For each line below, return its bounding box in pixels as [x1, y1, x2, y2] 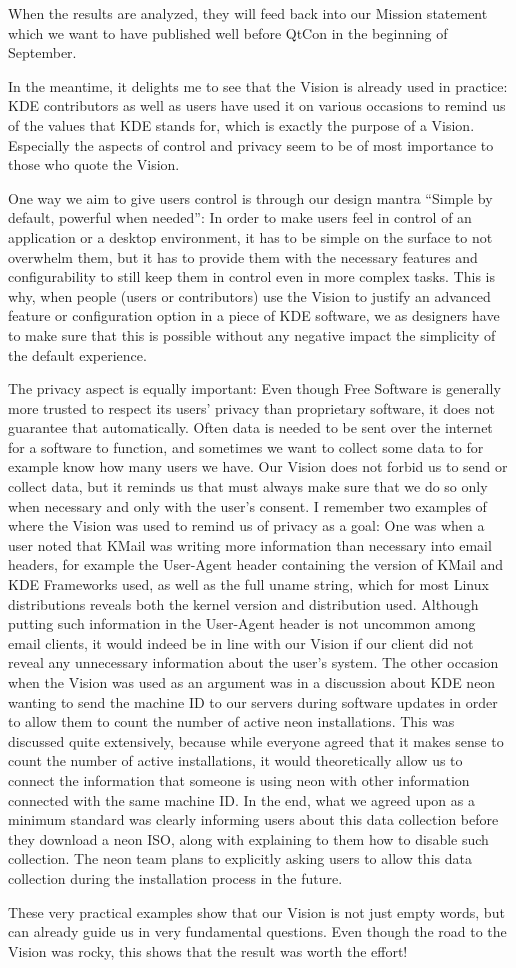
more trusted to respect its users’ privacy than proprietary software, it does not [8, 397, 495, 418]
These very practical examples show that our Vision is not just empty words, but [8, 901, 505, 922]
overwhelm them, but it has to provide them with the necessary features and [8, 246, 478, 267]
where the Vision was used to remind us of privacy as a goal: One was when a [8, 515, 485, 536]
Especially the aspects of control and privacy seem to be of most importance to [8, 134, 494, 155]
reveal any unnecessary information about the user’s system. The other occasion [8, 652, 499, 673]
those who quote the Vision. [8, 154, 180, 175]
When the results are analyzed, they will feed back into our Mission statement [8, 3, 488, 23]
